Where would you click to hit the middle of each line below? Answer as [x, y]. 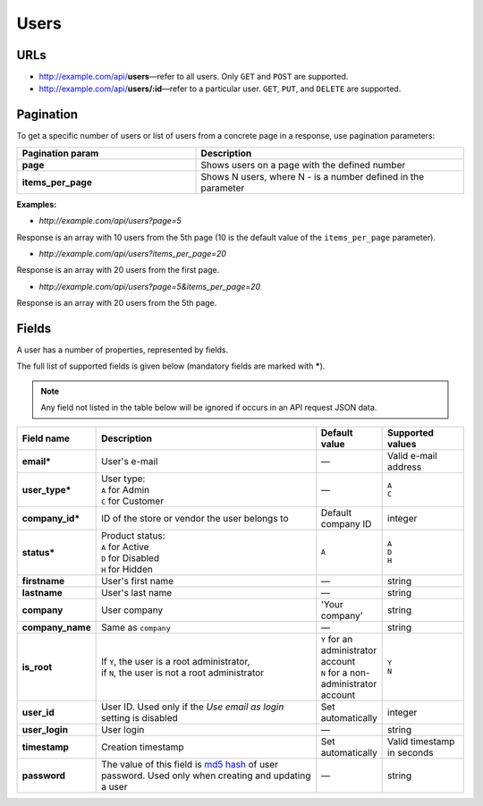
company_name [56, 627]
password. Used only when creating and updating [206, 776]
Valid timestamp [421, 741]
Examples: [37, 204]
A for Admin [126, 489]
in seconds [411, 752]
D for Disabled [131, 557]
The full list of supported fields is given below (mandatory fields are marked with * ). [171, 366]
